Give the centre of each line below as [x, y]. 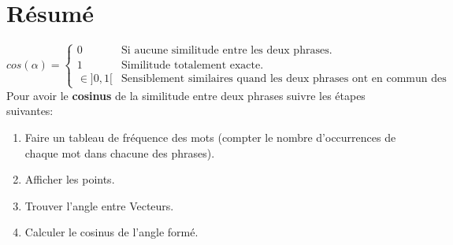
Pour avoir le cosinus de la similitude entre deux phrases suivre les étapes [186, 95]
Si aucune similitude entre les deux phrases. [227, 51]
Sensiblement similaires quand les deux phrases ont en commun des [284, 79]
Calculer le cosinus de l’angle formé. [111, 232]
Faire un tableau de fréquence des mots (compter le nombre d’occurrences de [210, 137]
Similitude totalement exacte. [193, 66]
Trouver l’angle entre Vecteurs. [99, 205]
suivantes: [30, 111]
